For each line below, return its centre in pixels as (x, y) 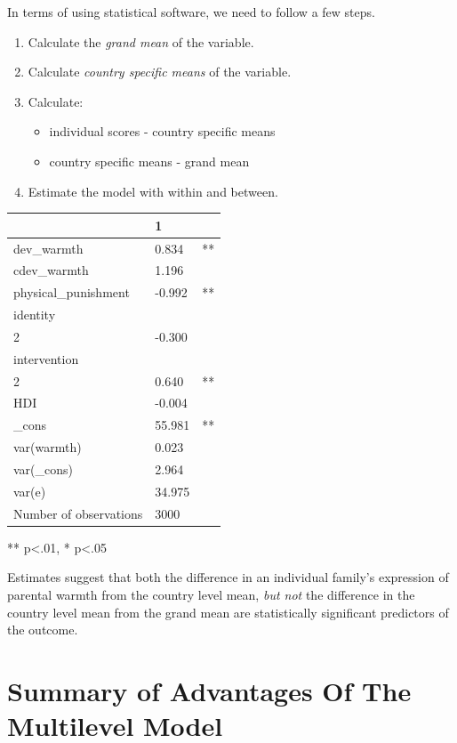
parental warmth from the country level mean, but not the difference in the (211, 594)
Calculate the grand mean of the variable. (141, 41)
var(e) (30, 491)
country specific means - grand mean (149, 161)
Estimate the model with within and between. (153, 191)
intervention (46, 358)
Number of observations (78, 513)
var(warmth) (48, 447)
